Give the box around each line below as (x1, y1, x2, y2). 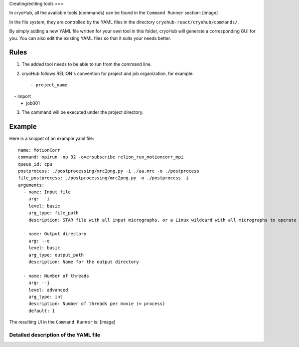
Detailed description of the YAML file (9, 331, 101, 338)
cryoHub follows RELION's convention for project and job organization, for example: (21, 70, 194, 76)
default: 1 (28, 308, 55, 314)
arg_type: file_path (28, 210, 79, 216)
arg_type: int (28, 294, 63, 300)
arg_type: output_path (28, 252, 84, 258)
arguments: (18, 182, 45, 188)
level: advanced (28, 287, 68, 293)
